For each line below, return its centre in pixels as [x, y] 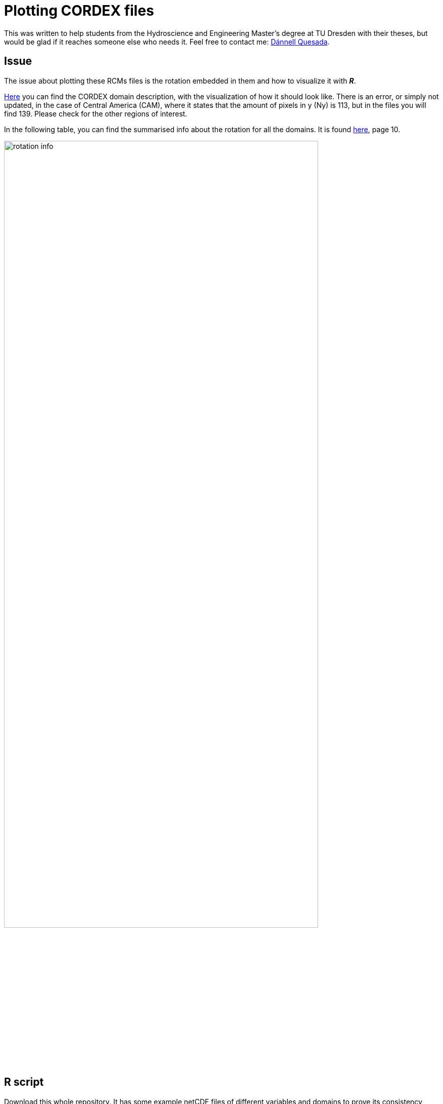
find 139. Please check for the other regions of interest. [96, 113]
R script [24, 1082]
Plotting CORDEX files [79, 11]
